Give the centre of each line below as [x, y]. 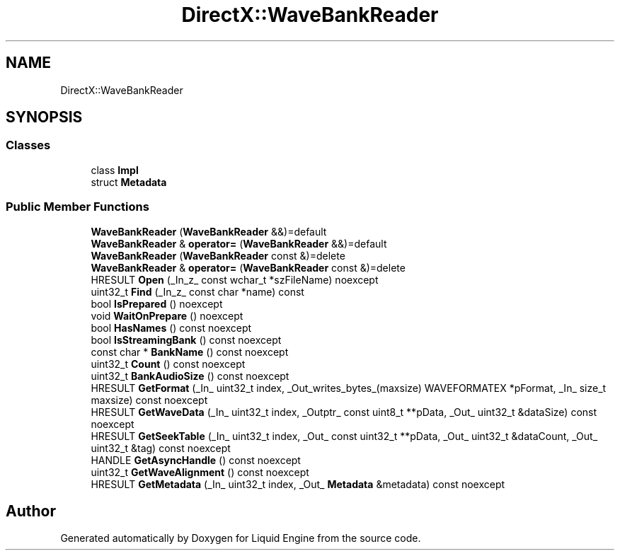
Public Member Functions [77, 207]
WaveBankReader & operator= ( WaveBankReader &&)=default [239, 243]
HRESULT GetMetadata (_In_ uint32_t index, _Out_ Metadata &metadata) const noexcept [298, 484]
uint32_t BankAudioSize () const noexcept [190, 376]
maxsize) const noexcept [149, 400]
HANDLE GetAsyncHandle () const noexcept [196, 460]
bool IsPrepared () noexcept [157, 303]
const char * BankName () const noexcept [190, 352]
